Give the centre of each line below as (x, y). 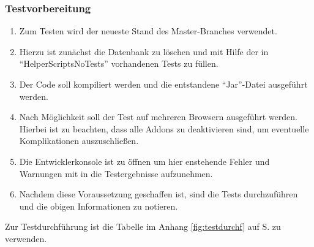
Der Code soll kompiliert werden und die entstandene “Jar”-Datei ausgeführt (163, 84)
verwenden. (26, 238)
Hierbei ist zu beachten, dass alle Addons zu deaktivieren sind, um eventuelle (164, 128)
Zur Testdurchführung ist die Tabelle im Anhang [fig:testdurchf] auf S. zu (143, 226)
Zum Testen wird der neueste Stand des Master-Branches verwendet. (148, 31)
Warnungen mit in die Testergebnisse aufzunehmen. (116, 173)
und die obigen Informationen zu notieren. (99, 206)
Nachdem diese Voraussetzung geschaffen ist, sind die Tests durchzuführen (159, 194)
